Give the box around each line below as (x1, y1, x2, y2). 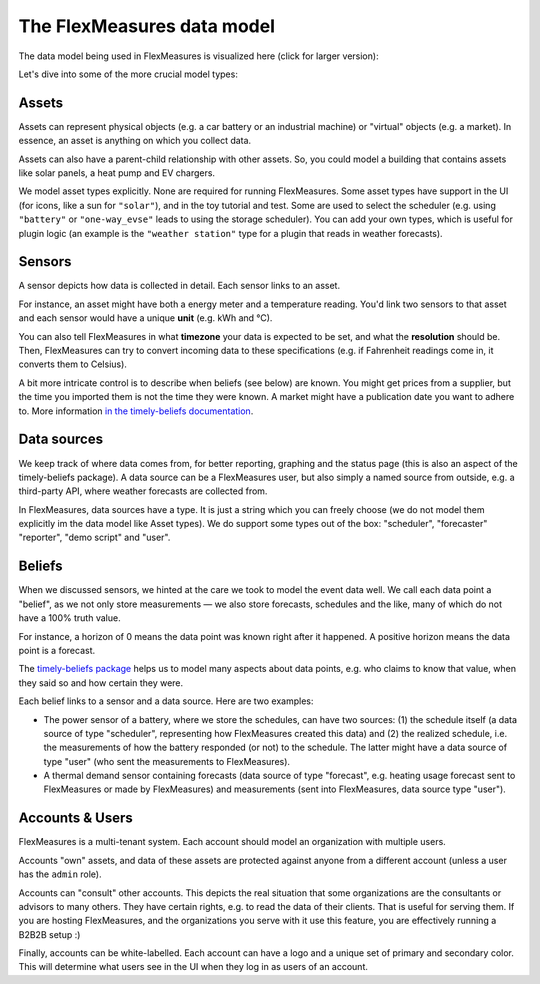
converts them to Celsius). (18, 358, 127, 370)
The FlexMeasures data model (18, 15, 275, 37)
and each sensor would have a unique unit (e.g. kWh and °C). (18, 312, 273, 324)
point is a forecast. (18, 644, 96, 656)
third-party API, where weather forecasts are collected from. (18, 485, 268, 497)
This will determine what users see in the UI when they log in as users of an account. (18, 961, 369, 973)
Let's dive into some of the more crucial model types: (18, 68, 239, 80)
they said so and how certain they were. (18, 676, 184, 689)
